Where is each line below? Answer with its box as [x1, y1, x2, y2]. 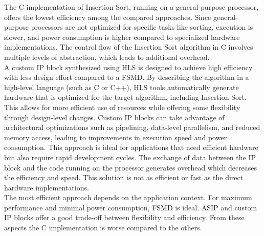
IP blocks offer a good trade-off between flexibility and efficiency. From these [4, 212, 245, 223]
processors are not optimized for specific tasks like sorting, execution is [31, 22, 253, 32]
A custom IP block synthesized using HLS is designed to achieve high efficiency [4, 61, 253, 72]
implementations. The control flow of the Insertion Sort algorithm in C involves [4, 41, 253, 52]
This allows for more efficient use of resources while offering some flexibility [4, 101, 240, 112]
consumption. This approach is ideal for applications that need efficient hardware [4, 142, 258, 153]
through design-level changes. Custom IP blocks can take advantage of [4, 112, 225, 122]
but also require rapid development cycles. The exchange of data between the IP [4, 152, 256, 162]
